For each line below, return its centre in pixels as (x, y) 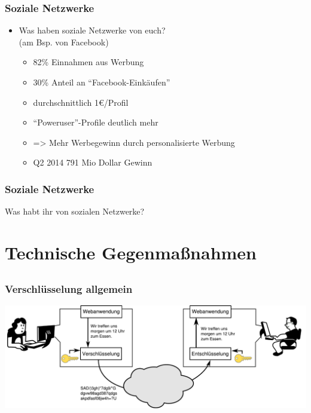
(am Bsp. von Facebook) (64, 42)
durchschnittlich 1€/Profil (81, 102)
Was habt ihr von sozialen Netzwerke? (75, 211)
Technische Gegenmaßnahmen (131, 252)
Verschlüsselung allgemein (69, 288)
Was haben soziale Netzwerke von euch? (92, 30)
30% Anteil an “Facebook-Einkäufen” (102, 82)
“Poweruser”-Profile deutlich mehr (96, 122)
